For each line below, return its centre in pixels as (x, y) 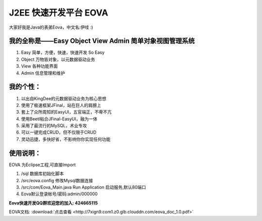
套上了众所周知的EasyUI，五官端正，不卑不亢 (66, 112)
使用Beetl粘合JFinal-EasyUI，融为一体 (59, 119)
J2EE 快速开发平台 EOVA (59, 13)
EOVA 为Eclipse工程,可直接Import (42, 165)
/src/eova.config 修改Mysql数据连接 (57, 180)
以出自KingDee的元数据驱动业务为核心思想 (64, 98)
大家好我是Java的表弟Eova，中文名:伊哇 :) (51, 27)
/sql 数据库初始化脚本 (42, 174)
